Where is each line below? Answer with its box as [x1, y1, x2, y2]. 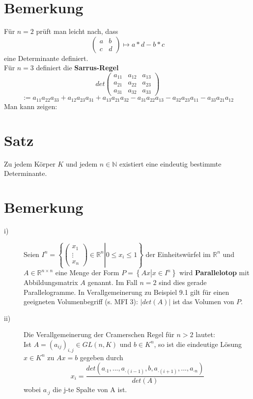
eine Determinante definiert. [4, 53, 88, 63]
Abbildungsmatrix [24, 277, 78, 287]
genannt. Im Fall [87, 277, 138, 287]
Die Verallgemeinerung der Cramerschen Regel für [24, 329, 174, 340]
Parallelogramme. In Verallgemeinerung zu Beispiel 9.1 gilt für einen [24, 286, 229, 297]
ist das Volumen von [172, 296, 234, 307]
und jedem [65, 158, 98, 169]
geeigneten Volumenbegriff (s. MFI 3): [24, 296, 138, 307]
